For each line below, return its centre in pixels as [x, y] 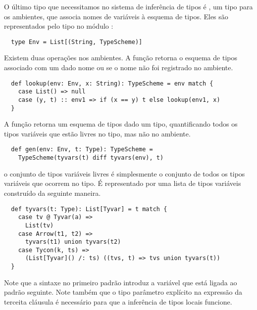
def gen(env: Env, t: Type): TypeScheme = [82, 150]
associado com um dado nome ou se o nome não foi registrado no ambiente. [119, 67]
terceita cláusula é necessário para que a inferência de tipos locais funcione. [118, 301]
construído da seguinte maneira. [52, 193]
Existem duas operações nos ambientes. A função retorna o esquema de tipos [121, 58]
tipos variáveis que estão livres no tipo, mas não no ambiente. [97, 133]
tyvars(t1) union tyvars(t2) [73, 242]
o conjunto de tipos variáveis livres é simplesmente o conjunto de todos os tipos [125, 173]
